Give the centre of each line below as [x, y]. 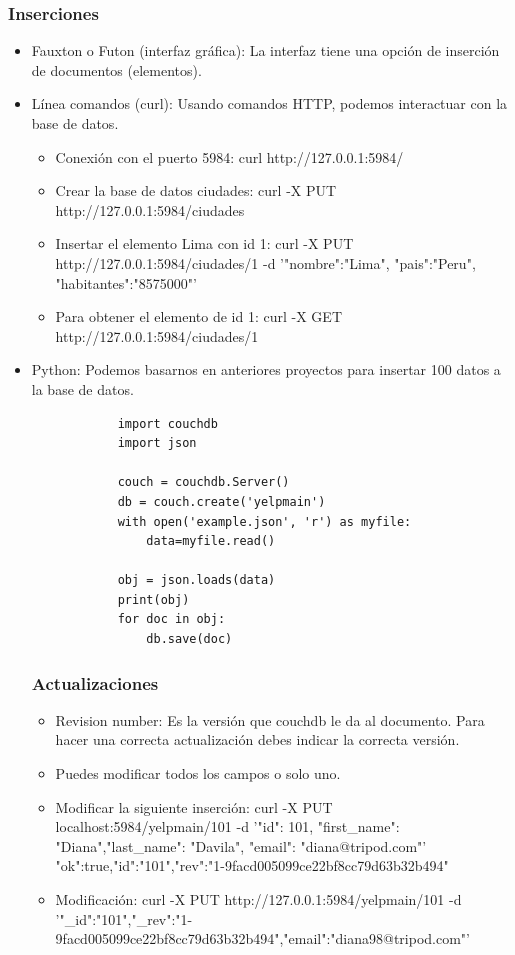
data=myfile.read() [211, 541]
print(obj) [153, 599]
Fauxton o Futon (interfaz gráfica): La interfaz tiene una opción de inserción [265, 50]
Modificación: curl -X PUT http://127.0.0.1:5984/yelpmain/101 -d [258, 899]
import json [157, 443]
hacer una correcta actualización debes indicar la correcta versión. [257, 739]
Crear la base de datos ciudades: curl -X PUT [196, 190]
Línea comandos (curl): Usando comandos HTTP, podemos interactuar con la [269, 103]
